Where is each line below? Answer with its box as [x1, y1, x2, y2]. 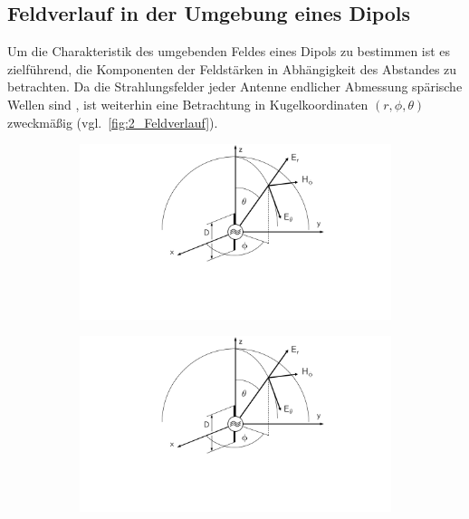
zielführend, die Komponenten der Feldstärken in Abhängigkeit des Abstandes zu [7, 59, 457, 78]
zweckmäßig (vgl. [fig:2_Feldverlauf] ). [7, 112, 218, 131]
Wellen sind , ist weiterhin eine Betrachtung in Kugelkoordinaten [7, 94, 368, 113]
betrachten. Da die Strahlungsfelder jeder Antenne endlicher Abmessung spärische [7, 77, 463, 96]
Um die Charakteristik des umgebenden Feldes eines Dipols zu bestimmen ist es [7, 42, 451, 61]
